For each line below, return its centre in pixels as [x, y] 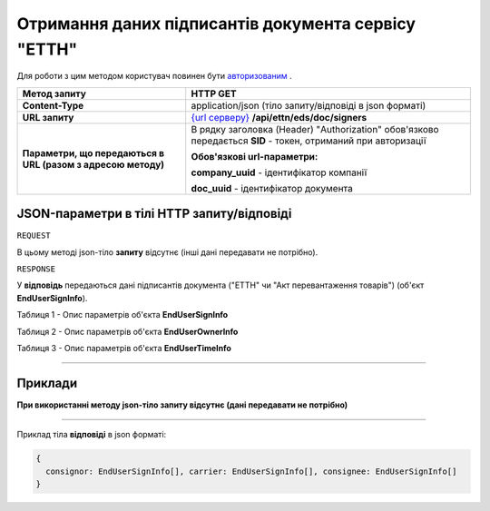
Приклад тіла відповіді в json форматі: [92, 435]
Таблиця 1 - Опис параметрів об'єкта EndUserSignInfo [122, 315]
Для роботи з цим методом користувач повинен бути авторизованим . [154, 76]
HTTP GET [214, 93]
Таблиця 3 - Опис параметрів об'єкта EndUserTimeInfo [124, 348]
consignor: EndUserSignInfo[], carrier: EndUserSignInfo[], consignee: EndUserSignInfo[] [251, 471]
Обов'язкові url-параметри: [255, 156]
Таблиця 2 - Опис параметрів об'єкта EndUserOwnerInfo [127, 331]
